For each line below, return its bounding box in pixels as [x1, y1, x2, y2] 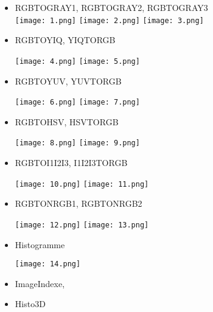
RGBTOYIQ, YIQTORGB [15, 33, 116, 46]
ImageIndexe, [15, 277, 65, 289]
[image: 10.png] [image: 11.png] [15, 179, 149, 189]
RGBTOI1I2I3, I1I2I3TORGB [15, 156, 128, 168]
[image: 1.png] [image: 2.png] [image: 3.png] [15, 16, 204, 25]
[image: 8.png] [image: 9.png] [15, 139, 140, 148]
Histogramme [15, 238, 65, 251]
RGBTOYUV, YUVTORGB [15, 74, 122, 87]
